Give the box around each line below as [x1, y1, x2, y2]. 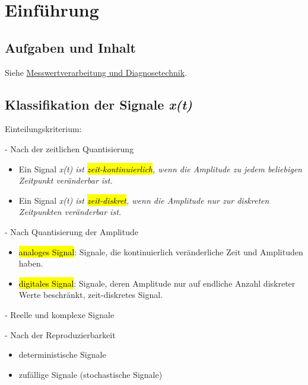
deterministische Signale [18, 348, 106, 361]
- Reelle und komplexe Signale [5, 308, 115, 320]
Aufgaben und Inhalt [5, 38, 136, 56]
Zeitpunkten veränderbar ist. [18, 206, 122, 218]
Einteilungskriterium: [5, 123, 82, 135]
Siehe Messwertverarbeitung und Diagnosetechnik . [5, 66, 188, 78]
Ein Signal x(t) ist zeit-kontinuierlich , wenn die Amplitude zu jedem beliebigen [18, 162, 302, 175]
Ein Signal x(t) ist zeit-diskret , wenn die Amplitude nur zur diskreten [18, 194, 269, 206]
